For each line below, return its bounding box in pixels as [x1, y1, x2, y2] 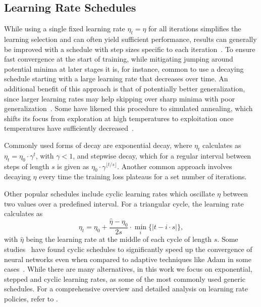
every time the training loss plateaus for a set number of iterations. [39, 171, 247, 182]
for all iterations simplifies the [148, 23, 241, 34]
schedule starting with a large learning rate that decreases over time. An [4, 73, 228, 84]
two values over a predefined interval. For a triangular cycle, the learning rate [4, 198, 244, 209]
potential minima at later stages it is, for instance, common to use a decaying [4, 63, 244, 74]
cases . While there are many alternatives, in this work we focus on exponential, [4, 264, 252, 274]
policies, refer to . [4, 293, 58, 303]
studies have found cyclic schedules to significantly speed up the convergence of [4, 243, 252, 254]
